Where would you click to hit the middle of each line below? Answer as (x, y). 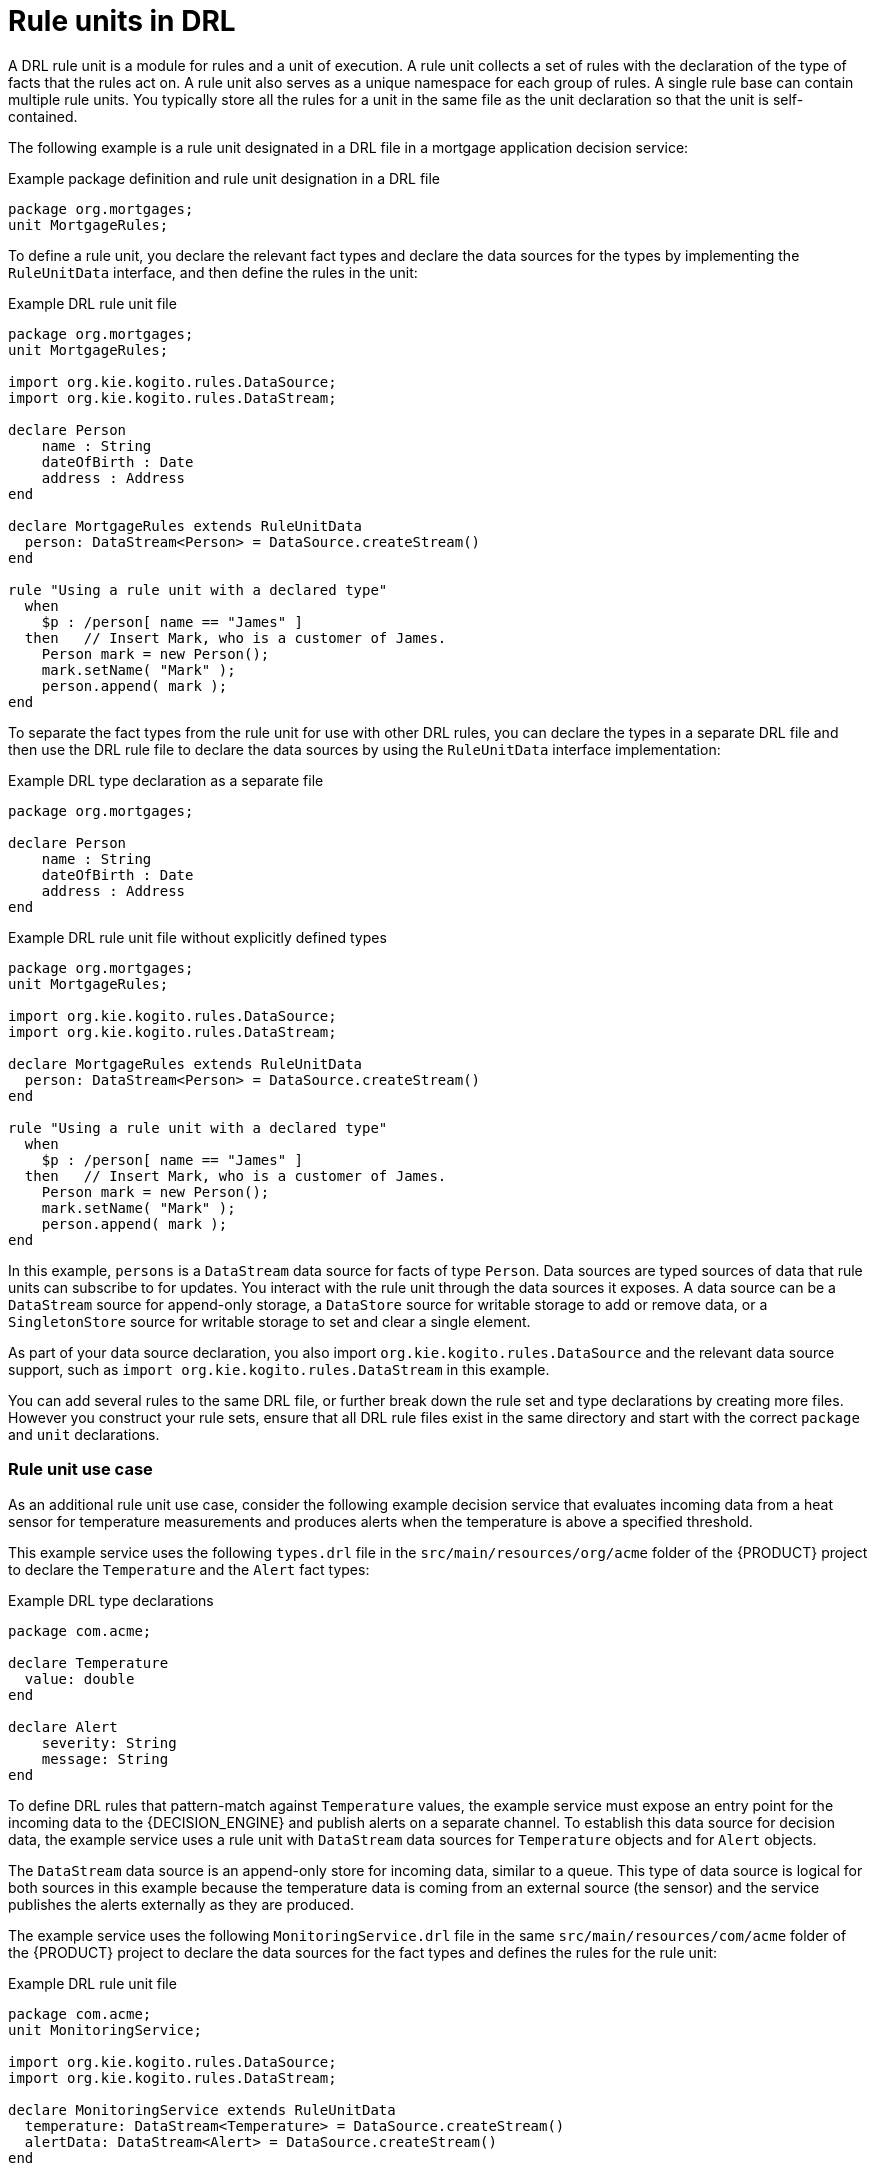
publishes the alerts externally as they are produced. (181, 1904)
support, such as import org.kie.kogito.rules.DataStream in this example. (279, 1369)
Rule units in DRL (122, 21)
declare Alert (63, 1726)
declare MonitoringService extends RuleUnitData (202, 2109)
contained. (43, 116)
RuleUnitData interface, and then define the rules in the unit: (213, 272)
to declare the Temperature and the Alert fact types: (189, 1569)
